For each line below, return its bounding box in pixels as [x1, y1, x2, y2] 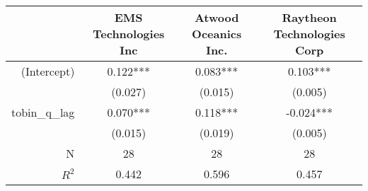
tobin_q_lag [11, 104, 75, 120]
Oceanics [192, 25, 242, 42]
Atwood [194, 9, 239, 25]
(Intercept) [21, 63, 75, 79]
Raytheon [282, 9, 337, 25]
